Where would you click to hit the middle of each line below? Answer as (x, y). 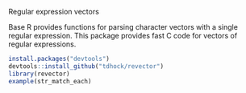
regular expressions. (42, 44)
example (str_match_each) (50, 81)
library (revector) (39, 74)
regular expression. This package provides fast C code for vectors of (123, 36)
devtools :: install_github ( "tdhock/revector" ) (86, 66)
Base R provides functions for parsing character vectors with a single (123, 27)
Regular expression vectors (54, 12)
